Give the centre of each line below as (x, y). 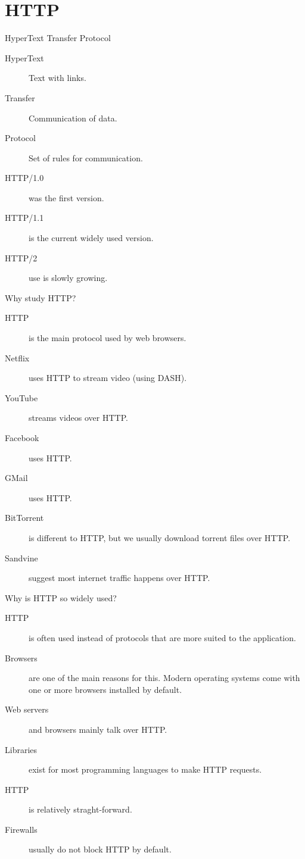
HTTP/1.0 (24, 178)
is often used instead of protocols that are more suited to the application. (162, 637)
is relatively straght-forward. (80, 809)
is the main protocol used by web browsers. (108, 338)
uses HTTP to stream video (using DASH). (108, 378)
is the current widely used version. (91, 238)
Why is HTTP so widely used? (61, 597)
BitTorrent (24, 518)
